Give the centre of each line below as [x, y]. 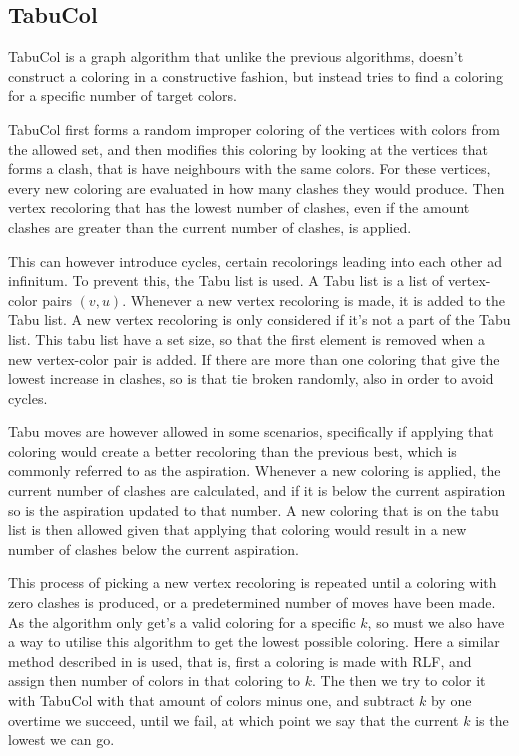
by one [451, 700]
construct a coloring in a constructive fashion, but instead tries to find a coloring [255, 75]
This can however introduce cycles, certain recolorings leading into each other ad [255, 260]
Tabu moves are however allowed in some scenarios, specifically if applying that [251, 431]
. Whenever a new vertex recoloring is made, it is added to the [314, 299]
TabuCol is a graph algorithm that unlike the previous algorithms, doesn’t [236, 56]
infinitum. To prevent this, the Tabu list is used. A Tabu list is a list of [226, 280]
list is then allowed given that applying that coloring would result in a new [237, 529]
